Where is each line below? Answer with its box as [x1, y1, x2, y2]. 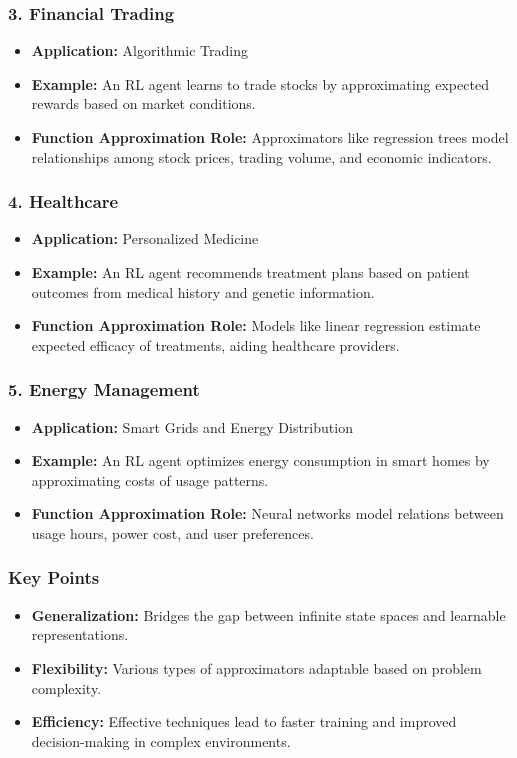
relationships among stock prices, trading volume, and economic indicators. [31, 146, 492, 167]
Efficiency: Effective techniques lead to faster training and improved [31, 711, 457, 732]
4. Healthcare [8, 189, 119, 214]
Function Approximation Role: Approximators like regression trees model [31, 127, 509, 147]
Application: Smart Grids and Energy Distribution [31, 416, 353, 437]
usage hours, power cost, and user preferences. [31, 522, 314, 543]
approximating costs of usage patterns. [31, 469, 269, 490]
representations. [31, 624, 129, 645]
